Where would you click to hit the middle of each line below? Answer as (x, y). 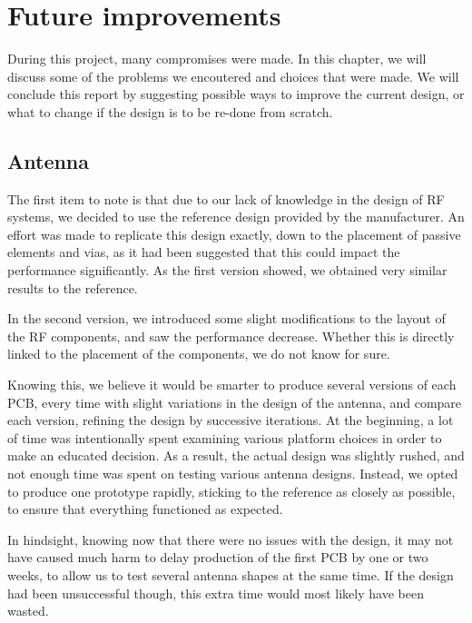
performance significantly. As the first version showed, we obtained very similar (227, 270)
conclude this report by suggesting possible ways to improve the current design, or (236, 94)
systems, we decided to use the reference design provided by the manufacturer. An (236, 217)
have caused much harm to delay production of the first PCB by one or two (218, 557)
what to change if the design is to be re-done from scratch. (170, 111)
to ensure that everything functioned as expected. (145, 509)
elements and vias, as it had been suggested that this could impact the (204, 252)
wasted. (28, 611)
